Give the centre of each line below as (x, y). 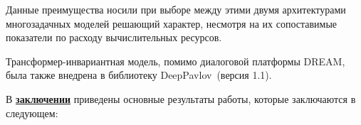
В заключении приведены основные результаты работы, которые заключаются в (181, 98)
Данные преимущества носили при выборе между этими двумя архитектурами (176, 9)
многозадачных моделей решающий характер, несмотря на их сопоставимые (172, 23)
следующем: (32, 113)
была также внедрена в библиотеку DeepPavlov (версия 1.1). (139, 75)
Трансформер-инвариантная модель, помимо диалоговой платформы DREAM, (176, 61)
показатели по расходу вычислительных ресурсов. (114, 37)
